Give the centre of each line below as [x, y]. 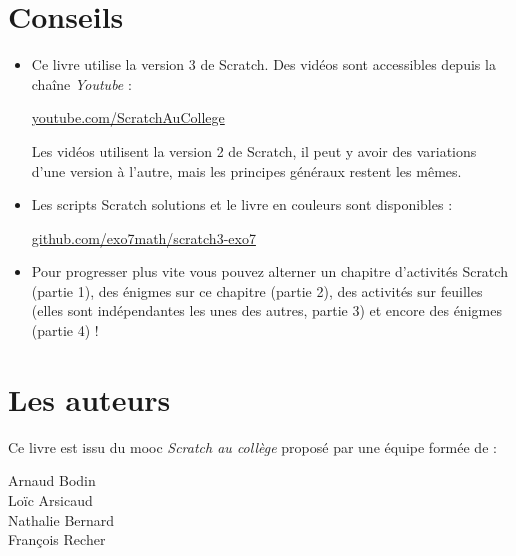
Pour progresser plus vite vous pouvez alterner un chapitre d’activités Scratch [269, 271]
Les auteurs [89, 398]
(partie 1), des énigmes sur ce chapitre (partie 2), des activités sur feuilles [257, 290]
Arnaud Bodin [52, 480]
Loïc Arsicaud [50, 499]
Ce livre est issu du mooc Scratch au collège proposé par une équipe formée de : [252, 446]
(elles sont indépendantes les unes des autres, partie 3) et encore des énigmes [266, 310]
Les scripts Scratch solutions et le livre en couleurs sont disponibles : [242, 204]
